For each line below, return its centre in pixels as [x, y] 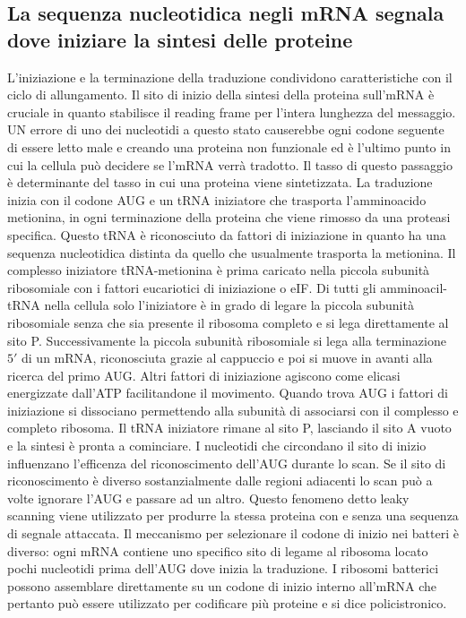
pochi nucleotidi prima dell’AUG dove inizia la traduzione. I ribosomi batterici [223, 568]
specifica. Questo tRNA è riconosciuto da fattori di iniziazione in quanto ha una [227, 234]
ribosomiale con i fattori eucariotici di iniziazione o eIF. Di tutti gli [192, 287]
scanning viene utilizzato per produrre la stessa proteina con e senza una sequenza [233, 515]
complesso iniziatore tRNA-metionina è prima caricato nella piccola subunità [219, 270]
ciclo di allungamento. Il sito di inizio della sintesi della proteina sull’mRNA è [221, 94]
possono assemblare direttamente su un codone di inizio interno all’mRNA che [222, 585]
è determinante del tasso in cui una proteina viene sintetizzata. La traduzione [220, 182]
